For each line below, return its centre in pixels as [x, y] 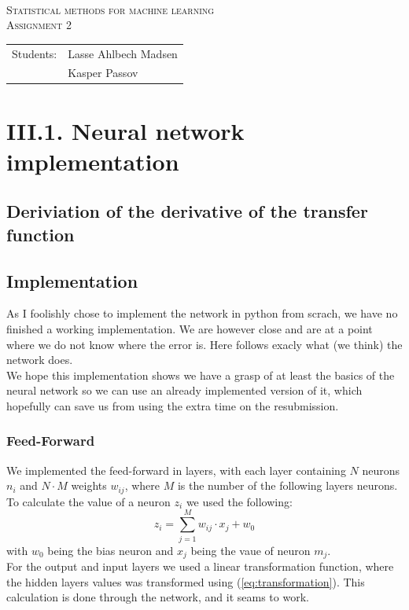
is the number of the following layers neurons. [287, 485]
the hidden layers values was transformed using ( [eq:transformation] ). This [186, 581]
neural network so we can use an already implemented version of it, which [184, 390]
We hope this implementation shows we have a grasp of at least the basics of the [201, 375]
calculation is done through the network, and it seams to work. [158, 597]
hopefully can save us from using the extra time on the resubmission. [173, 405]
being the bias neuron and [111, 550]
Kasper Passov [103, 73]
